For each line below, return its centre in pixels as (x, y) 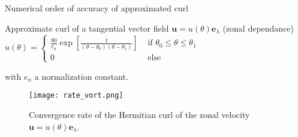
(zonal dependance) (258, 28)
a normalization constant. (81, 76)
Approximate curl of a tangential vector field (87, 28)
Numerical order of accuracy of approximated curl (97, 8)
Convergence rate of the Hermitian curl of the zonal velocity (139, 114)
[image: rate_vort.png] (76, 96)
